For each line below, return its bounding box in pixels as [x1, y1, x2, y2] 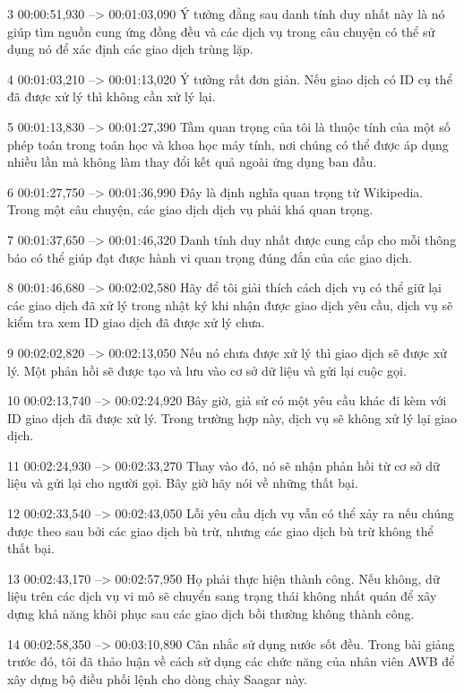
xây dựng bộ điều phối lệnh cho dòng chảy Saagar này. [7, 669, 307, 688]
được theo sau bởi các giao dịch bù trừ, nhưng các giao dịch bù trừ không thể [7, 521, 434, 540]
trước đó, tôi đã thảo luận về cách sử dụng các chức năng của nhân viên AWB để [7, 652, 455, 671]
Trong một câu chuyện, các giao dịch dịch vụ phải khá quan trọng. [7, 200, 374, 219]
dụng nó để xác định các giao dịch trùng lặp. [7, 39, 253, 58]
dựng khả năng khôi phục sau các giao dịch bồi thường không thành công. [7, 604, 415, 623]
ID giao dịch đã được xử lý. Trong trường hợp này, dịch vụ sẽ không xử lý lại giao [7, 408, 458, 427]
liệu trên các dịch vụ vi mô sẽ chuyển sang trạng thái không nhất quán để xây [7, 586, 437, 605]
